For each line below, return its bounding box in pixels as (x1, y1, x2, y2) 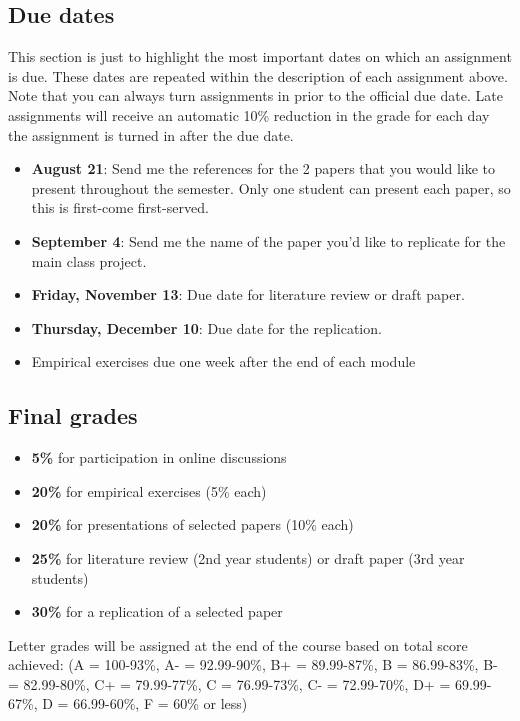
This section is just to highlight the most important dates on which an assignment (8, 46, 512, 67)
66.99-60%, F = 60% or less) (73, 693, 248, 714)
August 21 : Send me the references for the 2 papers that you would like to (31, 158, 496, 179)
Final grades (8, 400, 138, 431)
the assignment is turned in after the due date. (8, 124, 294, 145)
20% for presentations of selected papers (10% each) (31, 514, 354, 535)
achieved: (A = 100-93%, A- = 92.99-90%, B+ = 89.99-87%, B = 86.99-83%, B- (8, 654, 498, 675)
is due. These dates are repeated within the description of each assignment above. (8, 65, 508, 86)
